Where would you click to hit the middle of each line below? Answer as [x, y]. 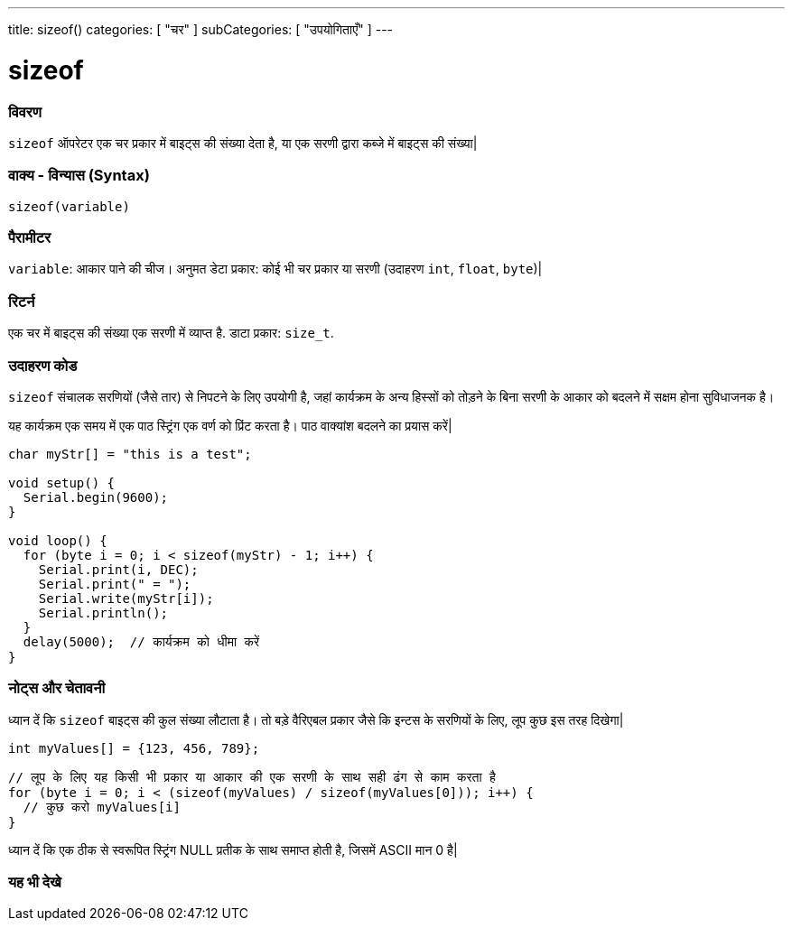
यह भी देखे [35, 882]
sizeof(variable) [69, 206]
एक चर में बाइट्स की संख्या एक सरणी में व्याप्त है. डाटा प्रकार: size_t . [171, 333]
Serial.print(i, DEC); [118, 569]
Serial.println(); [103, 612]
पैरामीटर [30, 237]
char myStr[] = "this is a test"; [130, 454]
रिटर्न [22, 301]
